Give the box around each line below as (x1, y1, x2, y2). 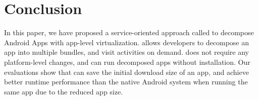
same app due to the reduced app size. (4, 86, 123, 96)
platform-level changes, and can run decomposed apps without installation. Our (4, 56, 250, 67)
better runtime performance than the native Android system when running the (4, 76, 248, 87)
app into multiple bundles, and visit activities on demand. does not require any (4, 47, 249, 57)
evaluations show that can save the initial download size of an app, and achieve (4, 66, 249, 77)
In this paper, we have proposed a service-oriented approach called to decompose (4, 27, 254, 38)
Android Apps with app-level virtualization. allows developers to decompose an (4, 37, 249, 47)
